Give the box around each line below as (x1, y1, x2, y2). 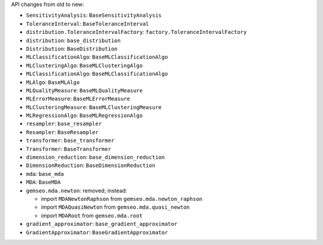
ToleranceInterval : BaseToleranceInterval (26, 20, 150, 27)
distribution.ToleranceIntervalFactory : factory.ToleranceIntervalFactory (26, 29, 247, 36)
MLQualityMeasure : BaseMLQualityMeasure (26, 86, 143, 94)
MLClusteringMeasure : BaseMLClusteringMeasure (26, 103, 162, 110)
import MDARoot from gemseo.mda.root (41, 212, 143, 219)
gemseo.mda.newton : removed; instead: (26, 187, 127, 194)
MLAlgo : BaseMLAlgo (26, 78, 80, 86)
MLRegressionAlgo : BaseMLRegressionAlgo (26, 112, 143, 119)
